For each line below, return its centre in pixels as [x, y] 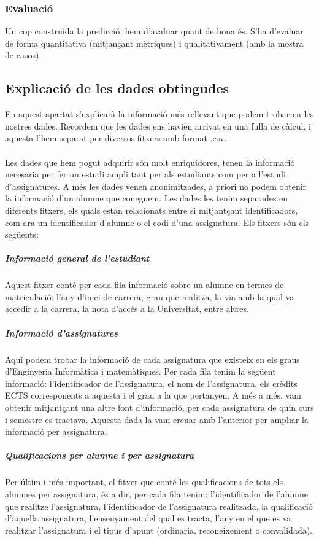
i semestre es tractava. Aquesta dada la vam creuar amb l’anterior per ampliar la [157, 419]
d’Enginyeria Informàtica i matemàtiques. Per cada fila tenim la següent [140, 371]
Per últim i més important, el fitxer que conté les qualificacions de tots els [144, 482]
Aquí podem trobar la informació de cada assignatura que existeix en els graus [152, 359]
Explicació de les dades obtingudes [117, 88]
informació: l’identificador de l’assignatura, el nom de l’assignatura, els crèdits [151, 383]
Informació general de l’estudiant [77, 258]
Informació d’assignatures [62, 333]
